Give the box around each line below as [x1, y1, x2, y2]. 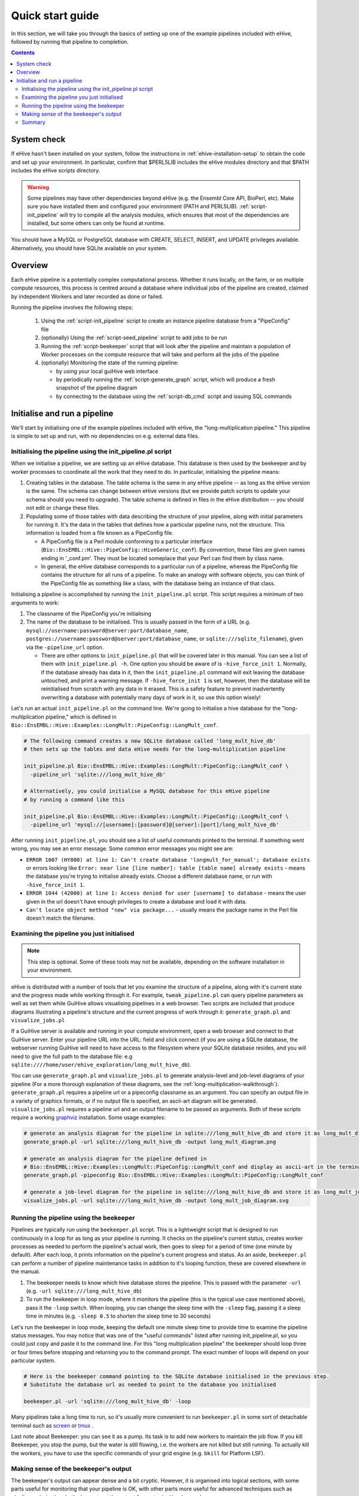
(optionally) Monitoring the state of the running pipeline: [41, 359, 179, 366]
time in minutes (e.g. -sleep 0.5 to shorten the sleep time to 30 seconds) [26, 1312, 211, 1319]
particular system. [11, 1357, 56, 1364]
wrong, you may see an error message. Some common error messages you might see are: [11, 845, 234, 852]
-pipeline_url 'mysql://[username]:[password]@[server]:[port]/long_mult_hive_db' [30, 821, 279, 828]
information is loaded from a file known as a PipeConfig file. [26, 530, 174, 537]
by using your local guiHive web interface [56, 367, 159, 375]
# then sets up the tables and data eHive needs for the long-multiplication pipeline [23, 746, 286, 753]
